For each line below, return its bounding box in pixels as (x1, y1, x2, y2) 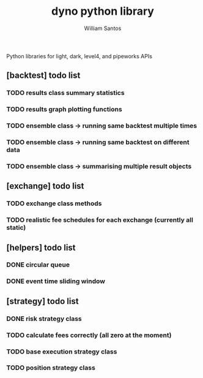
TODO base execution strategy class (6, 347, 117, 356)
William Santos (84, 25, 122, 32)
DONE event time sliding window (6, 277, 106, 285)
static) (6, 224, 26, 232)
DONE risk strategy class (6, 314, 83, 323)
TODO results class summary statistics (6, 89, 125, 97)
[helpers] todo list (6, 242, 76, 252)
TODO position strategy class (6, 363, 96, 372)
